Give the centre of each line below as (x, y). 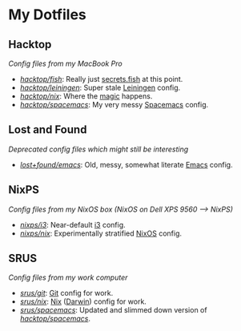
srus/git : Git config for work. (66, 293)
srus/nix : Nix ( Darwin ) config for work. (83, 301)
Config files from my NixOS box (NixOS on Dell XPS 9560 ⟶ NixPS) (121, 209)
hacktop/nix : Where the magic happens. (86, 96)
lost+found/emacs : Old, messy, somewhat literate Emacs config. (127, 164)
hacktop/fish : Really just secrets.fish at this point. (101, 79)
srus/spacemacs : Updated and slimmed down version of (113, 310)
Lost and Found (48, 130)
